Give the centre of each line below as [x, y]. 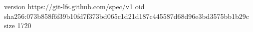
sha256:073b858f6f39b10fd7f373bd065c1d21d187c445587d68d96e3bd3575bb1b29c [126, 16]
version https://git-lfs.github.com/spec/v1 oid [74, 6]
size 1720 [18, 25]
